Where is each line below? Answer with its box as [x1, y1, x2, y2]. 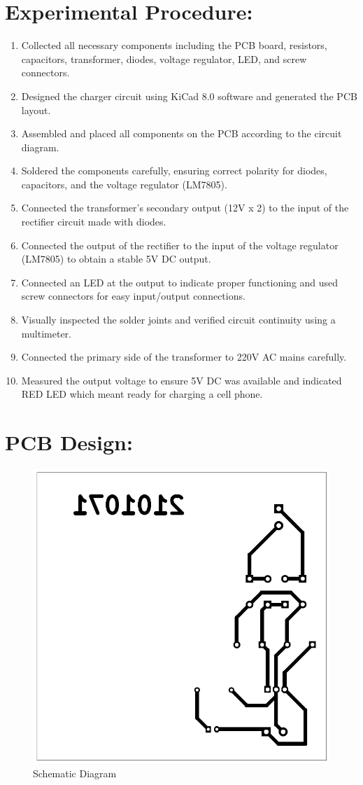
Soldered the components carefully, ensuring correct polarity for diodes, [21, 163, 327, 178]
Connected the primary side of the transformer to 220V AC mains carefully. [21, 349, 347, 364]
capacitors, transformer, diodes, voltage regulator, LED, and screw [21, 51, 307, 66]
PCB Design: [5, 428, 133, 457]
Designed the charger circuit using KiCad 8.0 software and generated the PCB [21, 88, 357, 103]
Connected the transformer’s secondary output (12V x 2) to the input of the [21, 200, 349, 215]
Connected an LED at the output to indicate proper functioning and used [21, 275, 339, 289]
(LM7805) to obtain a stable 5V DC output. [21, 251, 211, 266]
